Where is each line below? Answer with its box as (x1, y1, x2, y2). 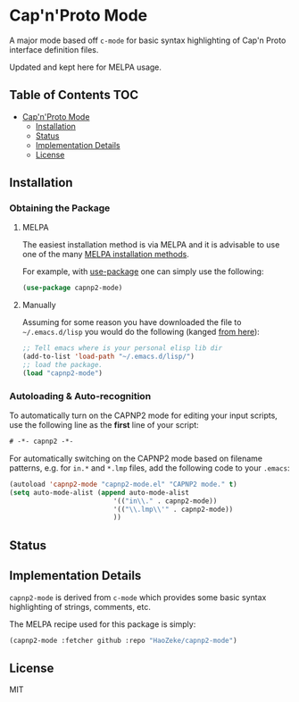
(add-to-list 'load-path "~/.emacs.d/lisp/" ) (21, 352, 195, 362)
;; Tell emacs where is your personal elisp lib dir (21, 344, 223, 353)
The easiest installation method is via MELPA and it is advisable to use (21, 239, 280, 250)
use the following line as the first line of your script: (9, 420, 199, 430)
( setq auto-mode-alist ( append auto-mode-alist (9, 488, 190, 497)
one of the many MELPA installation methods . (21, 249, 189, 260)
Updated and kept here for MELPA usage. (9, 62, 162, 72)
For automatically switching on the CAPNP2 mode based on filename (9, 453, 263, 464)
